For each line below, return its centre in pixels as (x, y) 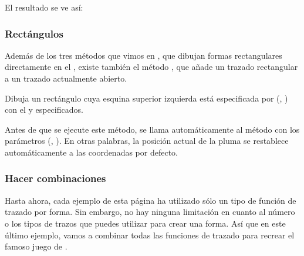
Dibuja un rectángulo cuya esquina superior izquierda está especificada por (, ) (146, 98)
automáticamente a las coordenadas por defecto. (91, 152)
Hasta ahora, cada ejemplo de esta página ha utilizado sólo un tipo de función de (151, 200)
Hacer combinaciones (55, 178)
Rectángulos (34, 33)
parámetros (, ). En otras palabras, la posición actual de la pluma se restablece (147, 141)
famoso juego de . (36, 246)
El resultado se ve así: (44, 7)
